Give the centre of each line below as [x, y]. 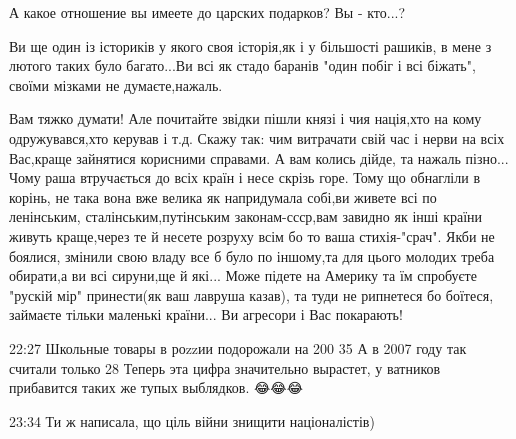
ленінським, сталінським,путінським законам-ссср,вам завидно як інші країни [246, 216]
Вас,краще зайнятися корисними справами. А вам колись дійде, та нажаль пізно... [259, 157]
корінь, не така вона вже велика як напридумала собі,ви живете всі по [223, 196]
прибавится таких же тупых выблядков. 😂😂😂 [156, 387]
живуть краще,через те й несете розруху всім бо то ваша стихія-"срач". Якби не [252, 235]
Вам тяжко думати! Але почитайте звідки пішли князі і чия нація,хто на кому [245, 118]
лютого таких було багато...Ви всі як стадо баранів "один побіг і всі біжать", [242, 65]
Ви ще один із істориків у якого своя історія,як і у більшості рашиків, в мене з [250, 45]
